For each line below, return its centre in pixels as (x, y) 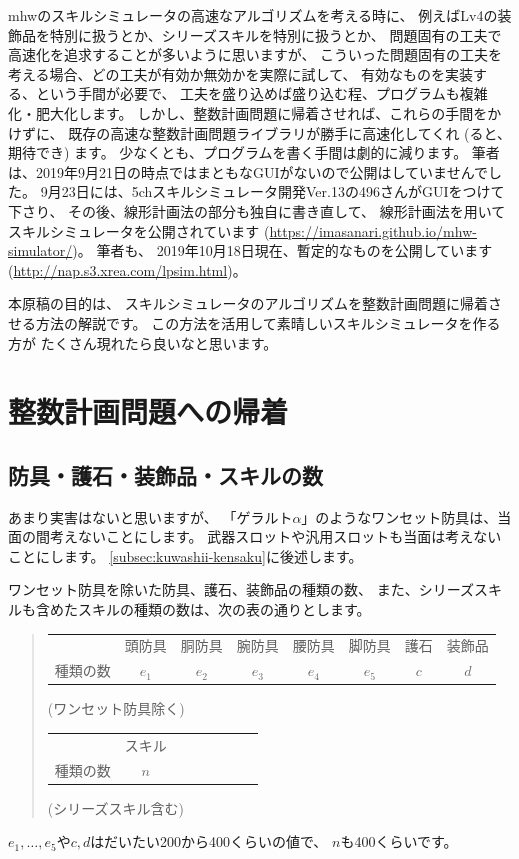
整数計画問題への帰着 (148, 411)
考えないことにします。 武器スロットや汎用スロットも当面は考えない (275, 536)
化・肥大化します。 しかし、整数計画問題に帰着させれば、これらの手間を (248, 112)
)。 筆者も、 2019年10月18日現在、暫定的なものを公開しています (282, 250)
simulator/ (40, 250)
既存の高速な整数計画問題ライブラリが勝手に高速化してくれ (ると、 (289, 132)
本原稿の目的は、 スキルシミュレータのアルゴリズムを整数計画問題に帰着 (248, 303)
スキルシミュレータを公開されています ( (139, 230)
